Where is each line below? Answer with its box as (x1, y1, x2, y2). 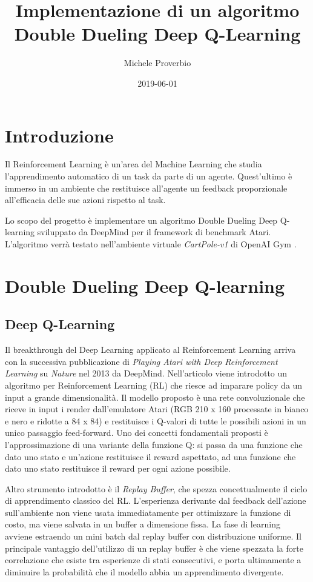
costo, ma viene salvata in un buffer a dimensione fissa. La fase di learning (5, 518, 280, 530)
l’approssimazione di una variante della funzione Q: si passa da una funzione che (5, 438, 303, 450)
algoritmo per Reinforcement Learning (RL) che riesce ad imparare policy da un (5, 378, 303, 391)
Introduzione (5, 122, 114, 147)
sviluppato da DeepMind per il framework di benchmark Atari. (37, 226, 271, 238)
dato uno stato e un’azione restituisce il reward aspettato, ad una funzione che (5, 450, 296, 463)
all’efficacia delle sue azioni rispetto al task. (5, 193, 166, 206)
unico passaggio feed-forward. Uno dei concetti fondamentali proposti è (5, 426, 268, 439)
